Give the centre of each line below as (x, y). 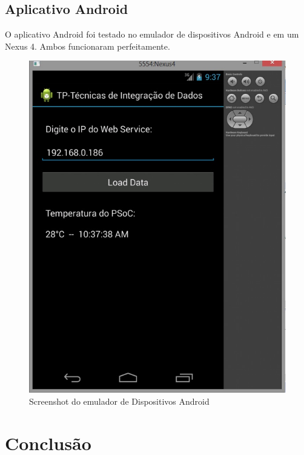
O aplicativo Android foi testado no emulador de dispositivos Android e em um (152, 34)
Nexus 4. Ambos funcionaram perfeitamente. (88, 46)
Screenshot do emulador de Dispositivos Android (119, 401)
